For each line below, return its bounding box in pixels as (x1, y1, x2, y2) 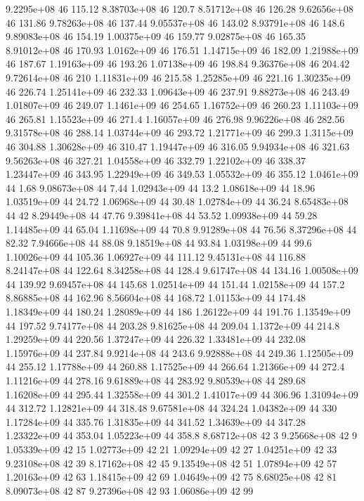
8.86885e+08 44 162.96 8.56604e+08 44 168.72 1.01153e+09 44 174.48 (6, 290, 306, 305)
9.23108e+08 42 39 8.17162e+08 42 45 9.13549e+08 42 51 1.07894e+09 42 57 (6, 455, 337, 470)
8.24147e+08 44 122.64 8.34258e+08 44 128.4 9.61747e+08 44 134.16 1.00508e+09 (6, 263, 358, 278)
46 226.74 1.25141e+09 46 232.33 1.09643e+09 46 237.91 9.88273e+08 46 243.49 (6, 84, 350, 98)
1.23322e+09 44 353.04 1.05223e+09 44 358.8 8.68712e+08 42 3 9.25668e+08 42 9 (6, 428, 358, 443)
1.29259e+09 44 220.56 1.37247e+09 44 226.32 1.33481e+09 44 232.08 (6, 332, 306, 346)
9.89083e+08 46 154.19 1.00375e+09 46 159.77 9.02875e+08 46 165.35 (6, 29, 306, 44)
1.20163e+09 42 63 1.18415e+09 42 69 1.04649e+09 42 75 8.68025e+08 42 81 (6, 469, 337, 484)
